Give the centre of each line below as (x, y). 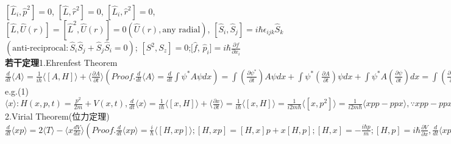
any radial (181, 30)
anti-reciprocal (39, 48)
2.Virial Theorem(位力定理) (57, 116)
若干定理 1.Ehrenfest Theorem (61, 62)
